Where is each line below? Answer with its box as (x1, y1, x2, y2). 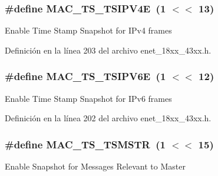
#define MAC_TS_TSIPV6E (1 (5, 69, 166, 84)
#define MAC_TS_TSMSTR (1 (5, 137, 166, 151)
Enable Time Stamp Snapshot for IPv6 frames (5, 92, 172, 104)
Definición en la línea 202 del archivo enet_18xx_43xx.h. (5, 112, 212, 124)
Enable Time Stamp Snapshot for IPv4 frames (5, 24, 172, 36)
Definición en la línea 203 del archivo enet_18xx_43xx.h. (5, 44, 212, 56)
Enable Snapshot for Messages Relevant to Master (5, 160, 186, 172)
